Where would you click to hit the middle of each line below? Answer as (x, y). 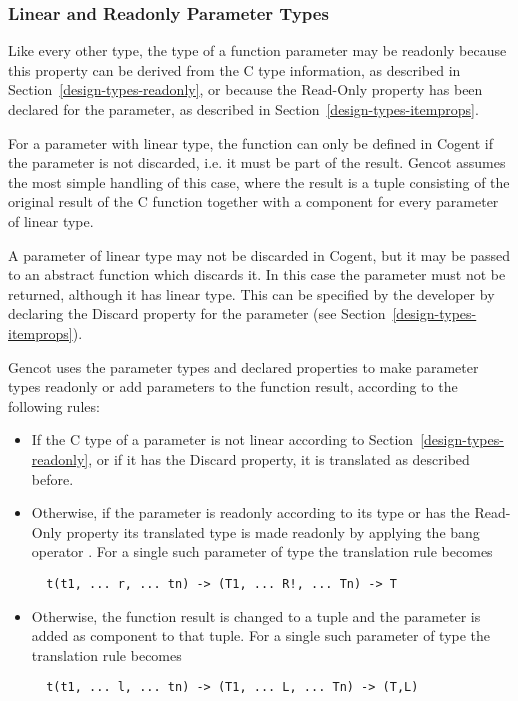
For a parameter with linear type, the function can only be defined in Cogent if (250, 142)
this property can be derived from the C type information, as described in (234, 69)
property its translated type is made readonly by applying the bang (273, 531)
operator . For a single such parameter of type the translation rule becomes (262, 551)
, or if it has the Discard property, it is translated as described (279, 458)
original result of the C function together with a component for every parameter (253, 201)
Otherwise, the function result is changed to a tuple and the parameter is (256, 615)
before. (52, 478)
